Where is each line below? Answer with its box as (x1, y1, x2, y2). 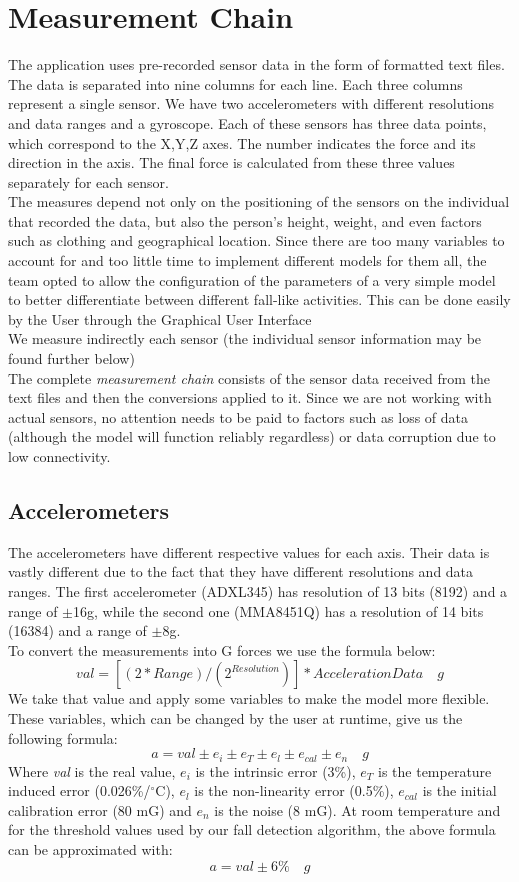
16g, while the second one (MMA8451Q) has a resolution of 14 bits (73, 600, 484, 621)
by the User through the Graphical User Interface (8, 308, 312, 329)
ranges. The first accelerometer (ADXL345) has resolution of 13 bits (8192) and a (8, 580, 508, 601)
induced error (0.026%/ (8, 780, 151, 801)
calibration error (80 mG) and (8, 799, 192, 820)
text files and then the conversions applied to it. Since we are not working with (8, 387, 492, 408)
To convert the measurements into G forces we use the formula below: (8, 639, 436, 660)
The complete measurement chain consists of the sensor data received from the (8, 367, 490, 388)
